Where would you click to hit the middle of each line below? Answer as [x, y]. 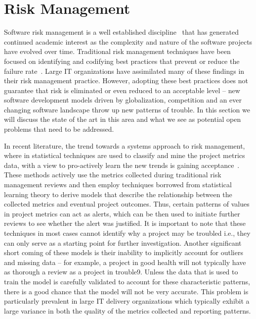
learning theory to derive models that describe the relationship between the [118, 194]
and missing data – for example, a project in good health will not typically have [125, 262]
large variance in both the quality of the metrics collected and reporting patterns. [128, 310]
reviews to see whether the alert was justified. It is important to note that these [125, 223]
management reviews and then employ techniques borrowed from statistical [118, 185]
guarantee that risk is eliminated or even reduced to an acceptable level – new [122, 90]
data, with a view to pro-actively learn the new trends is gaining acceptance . [122, 165]
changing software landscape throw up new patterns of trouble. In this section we [127, 109]
